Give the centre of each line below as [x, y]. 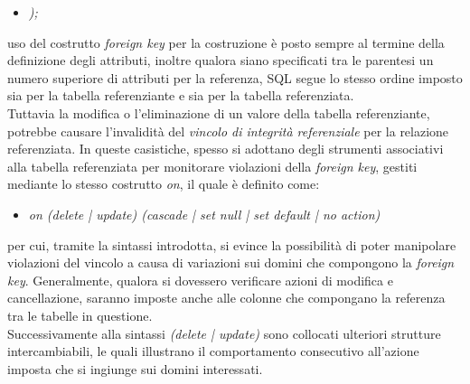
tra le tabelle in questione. [80, 315]
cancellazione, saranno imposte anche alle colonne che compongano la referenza [226, 298]
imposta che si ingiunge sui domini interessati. [135, 368]
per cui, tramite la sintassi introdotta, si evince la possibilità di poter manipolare [232, 244]
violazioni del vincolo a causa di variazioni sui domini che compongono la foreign [231, 262]
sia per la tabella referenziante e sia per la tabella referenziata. [181, 95]
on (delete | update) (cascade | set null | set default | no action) [204, 214]
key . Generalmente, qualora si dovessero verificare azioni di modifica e [200, 280]
